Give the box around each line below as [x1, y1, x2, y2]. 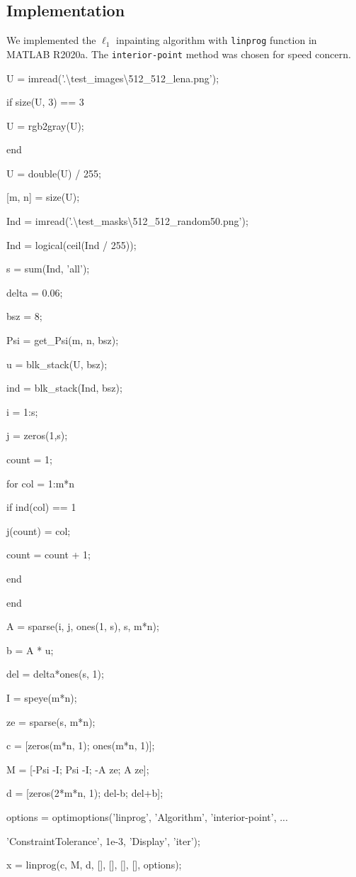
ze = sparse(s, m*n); [6, 714, 96, 729]
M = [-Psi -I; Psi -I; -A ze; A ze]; [6, 761, 149, 776]
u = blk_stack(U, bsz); [6, 356, 108, 371]
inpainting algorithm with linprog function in [115, 33, 317, 48]
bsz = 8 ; [6, 309, 42, 324]
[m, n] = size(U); [6, 189, 80, 204]
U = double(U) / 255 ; [6, 165, 101, 180]
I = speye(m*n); [6, 690, 77, 705]
